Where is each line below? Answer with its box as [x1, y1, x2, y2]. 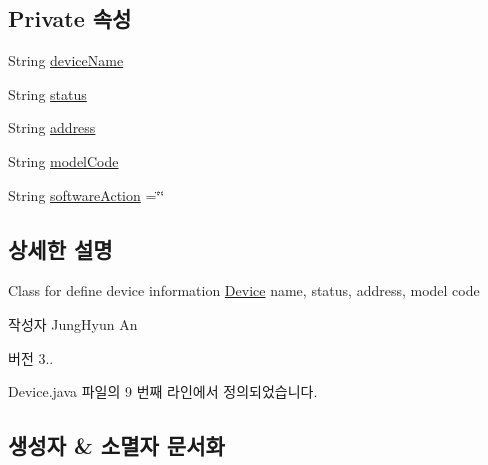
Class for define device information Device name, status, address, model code [8, 280, 480, 301]
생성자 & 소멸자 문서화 [8, 430, 225, 461]
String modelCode [8, 150, 119, 171]
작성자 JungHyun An [8, 313, 138, 334]
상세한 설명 [8, 233, 113, 264]
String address [8, 117, 96, 138]
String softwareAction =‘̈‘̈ [8, 184, 165, 205]
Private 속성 [8, 3, 132, 34]
